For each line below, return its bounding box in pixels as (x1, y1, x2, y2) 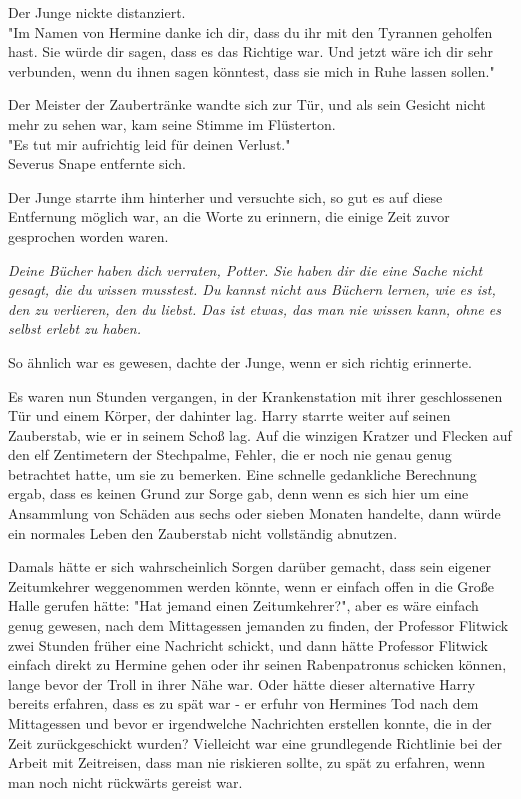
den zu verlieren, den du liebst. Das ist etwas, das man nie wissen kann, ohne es (8, 298, 501, 319)
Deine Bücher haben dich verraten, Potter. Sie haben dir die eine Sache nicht (8, 259, 483, 280)
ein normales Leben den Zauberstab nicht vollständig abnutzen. (8, 522, 398, 543)
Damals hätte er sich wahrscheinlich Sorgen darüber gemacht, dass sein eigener (8, 556, 492, 577)
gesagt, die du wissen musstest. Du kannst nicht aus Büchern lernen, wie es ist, (8, 279, 496, 300)
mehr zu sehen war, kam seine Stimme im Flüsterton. (8, 113, 336, 134)
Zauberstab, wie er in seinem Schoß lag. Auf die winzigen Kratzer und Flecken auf (8, 424, 512, 445)
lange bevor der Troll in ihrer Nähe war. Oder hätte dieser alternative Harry (8, 673, 476, 694)
